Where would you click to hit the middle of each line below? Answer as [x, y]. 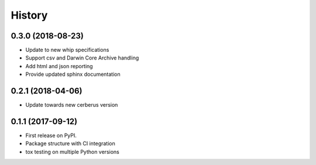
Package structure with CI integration [70, 143]
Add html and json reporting [59, 66]
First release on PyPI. [51, 136]
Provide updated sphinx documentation [73, 74]
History [29, 15]
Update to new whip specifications [67, 50]
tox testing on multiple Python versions [72, 152]
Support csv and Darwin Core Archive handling [82, 58]
